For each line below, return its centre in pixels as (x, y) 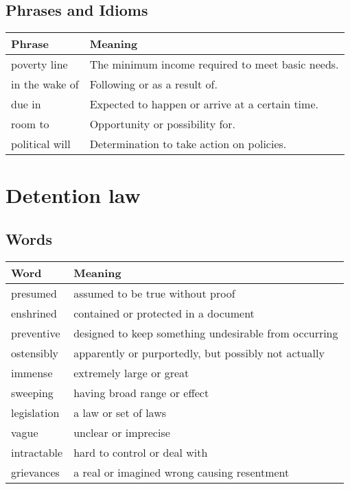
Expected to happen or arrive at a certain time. (204, 104)
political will (41, 144)
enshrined (34, 313)
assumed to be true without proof (154, 293)
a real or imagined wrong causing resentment (182, 472)
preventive (36, 333)
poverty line (39, 64)
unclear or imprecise (122, 432)
